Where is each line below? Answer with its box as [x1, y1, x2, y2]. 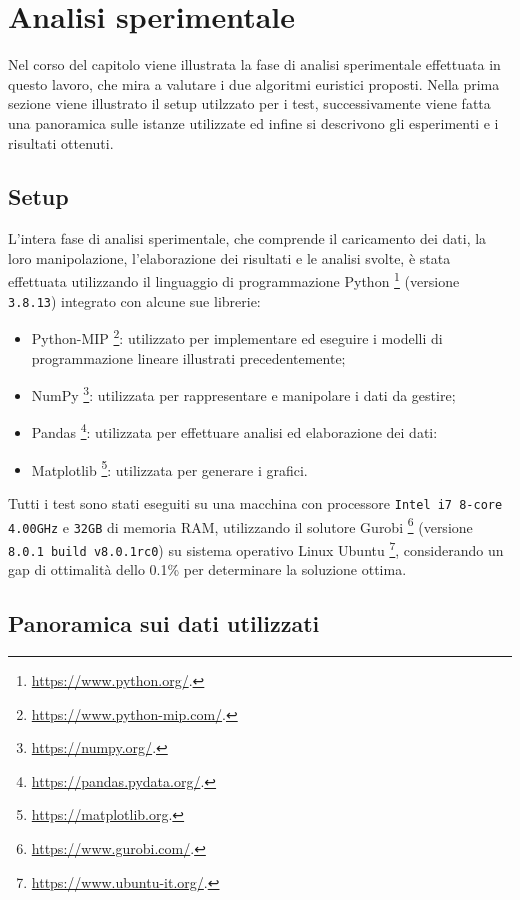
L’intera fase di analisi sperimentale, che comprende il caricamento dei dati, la [8, 228, 487, 249]
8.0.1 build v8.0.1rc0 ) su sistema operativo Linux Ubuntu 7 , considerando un [8, 536, 504, 560]
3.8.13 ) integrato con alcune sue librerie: [8, 290, 261, 311]
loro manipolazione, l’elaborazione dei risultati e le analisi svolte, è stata [8, 247, 451, 268]
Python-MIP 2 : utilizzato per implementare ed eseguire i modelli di [31, 325, 443, 349]
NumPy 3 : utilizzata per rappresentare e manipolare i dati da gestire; [31, 382, 456, 405]
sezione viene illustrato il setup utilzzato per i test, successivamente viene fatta [8, 93, 491, 114]
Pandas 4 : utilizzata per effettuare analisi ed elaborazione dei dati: [31, 419, 438, 443]
